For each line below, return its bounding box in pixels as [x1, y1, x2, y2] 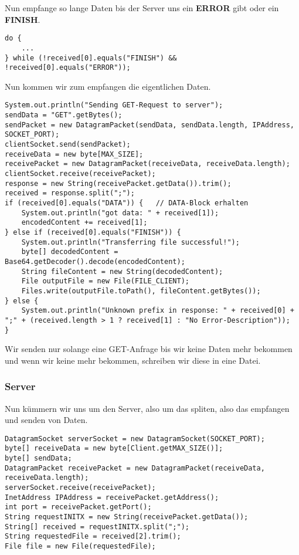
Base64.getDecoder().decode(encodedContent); [5, 257, 185, 266]
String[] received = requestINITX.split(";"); [5, 522, 189, 531]
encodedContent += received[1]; [21, 218, 148, 227]
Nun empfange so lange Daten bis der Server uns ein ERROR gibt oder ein [5, 2, 279, 13]
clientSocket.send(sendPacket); [5, 140, 131, 149]
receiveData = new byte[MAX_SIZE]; [5, 150, 144, 158]
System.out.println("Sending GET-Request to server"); [5, 101, 223, 110]
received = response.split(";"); [5, 189, 135, 198]
